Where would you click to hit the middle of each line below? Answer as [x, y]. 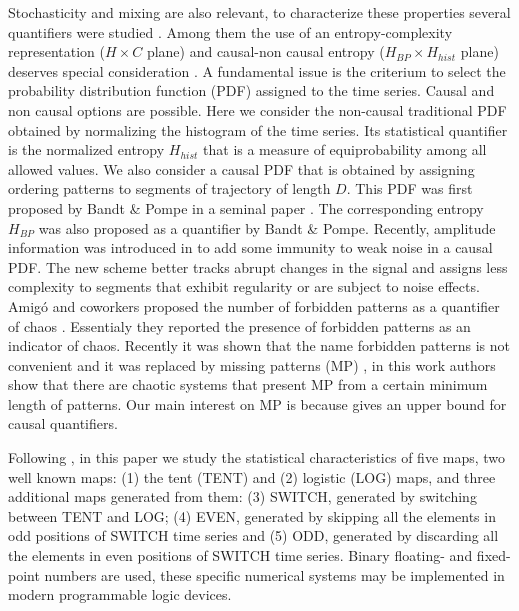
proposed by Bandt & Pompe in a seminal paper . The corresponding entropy [246, 207]
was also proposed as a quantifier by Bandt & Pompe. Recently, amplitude [267, 227]
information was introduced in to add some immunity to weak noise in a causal [250, 247]
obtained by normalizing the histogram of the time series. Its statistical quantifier [258, 129]
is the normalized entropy [86, 149]
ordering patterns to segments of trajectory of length [169, 188]
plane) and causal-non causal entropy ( [265, 51]
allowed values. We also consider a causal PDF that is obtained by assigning [241, 168]
